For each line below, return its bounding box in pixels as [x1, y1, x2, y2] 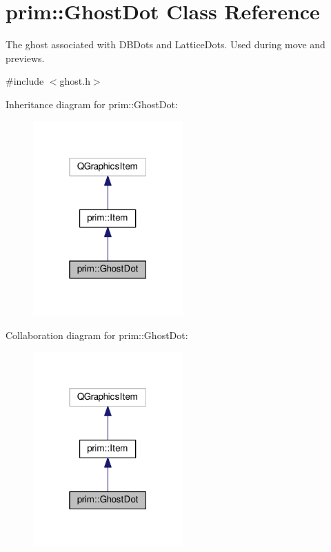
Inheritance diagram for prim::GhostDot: [6, 96, 178, 111]
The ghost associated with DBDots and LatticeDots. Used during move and [6, 37, 325, 52]
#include [6, 74, 44, 88]
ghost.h [59, 74, 90, 88]
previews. [6, 50, 45, 65]
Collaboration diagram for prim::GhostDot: [6, 327, 188, 342]
